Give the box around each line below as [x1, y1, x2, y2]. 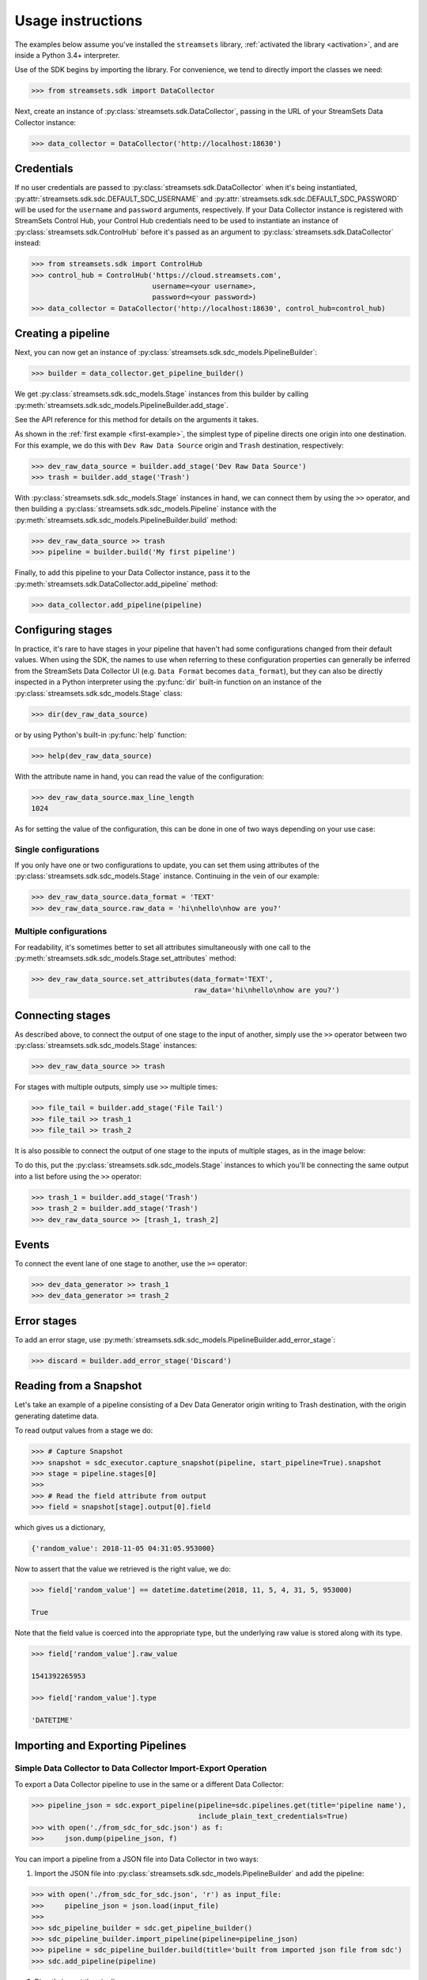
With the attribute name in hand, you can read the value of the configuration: [14, 771, 265, 781]
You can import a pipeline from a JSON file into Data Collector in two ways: [14, 1854, 259, 1864]
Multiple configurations [14, 926, 108, 937]
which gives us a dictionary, [14, 1523, 106, 1533]
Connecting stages [14, 1008, 111, 1022]
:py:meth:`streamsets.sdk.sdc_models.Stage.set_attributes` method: [14, 953, 236, 962]
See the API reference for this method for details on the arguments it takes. [14, 414, 259, 424]
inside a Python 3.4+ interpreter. [14, 50, 120, 59]
